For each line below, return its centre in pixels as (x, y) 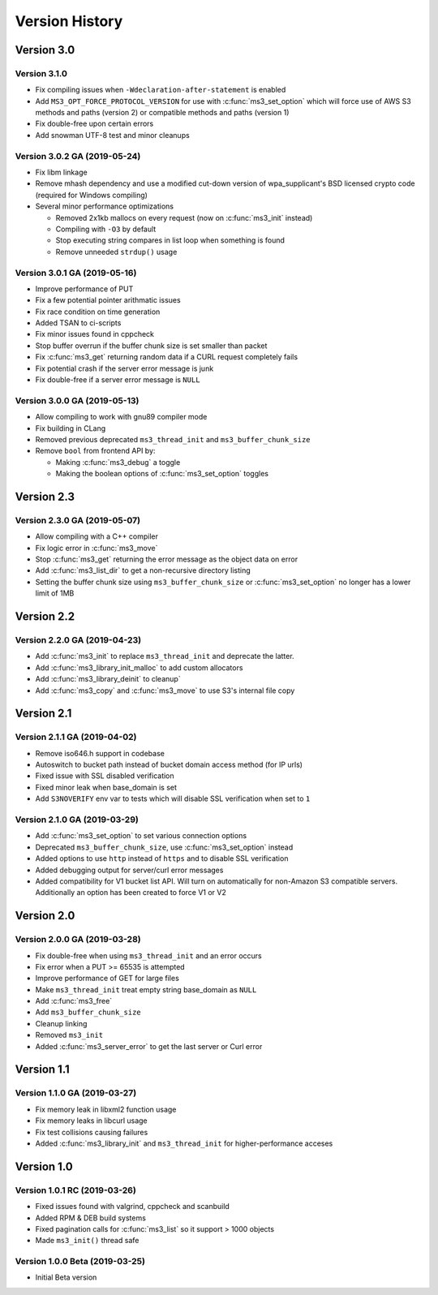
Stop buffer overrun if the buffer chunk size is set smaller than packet (151, 346)
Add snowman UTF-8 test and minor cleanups (112, 135)
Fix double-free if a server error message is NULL (118, 380)
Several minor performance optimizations (105, 206)
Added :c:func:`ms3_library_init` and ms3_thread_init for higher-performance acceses (184, 1143)
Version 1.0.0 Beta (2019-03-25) (80, 1262)
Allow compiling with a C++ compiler (97, 536)
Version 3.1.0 (41, 73)
